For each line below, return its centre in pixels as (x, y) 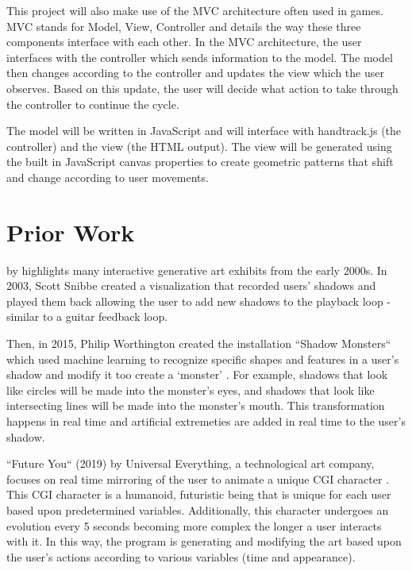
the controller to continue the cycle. (93, 104)
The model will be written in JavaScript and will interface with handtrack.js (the (204, 131)
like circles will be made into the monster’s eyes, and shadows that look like (191, 390)
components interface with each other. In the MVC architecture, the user (184, 42)
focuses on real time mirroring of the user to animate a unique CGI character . (198, 478)
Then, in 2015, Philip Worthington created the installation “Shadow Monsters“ (199, 343)
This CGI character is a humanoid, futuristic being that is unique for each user (199, 494)
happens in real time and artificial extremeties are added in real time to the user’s (206, 421)
